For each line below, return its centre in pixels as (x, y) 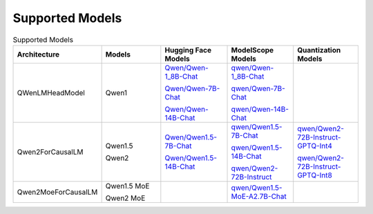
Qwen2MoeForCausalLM (57, 192)
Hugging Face (188, 50)
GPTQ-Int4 (315, 146)
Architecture (38, 54)
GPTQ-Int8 (315, 175)
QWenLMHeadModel (51, 93)
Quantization (319, 50)
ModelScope (252, 50)
